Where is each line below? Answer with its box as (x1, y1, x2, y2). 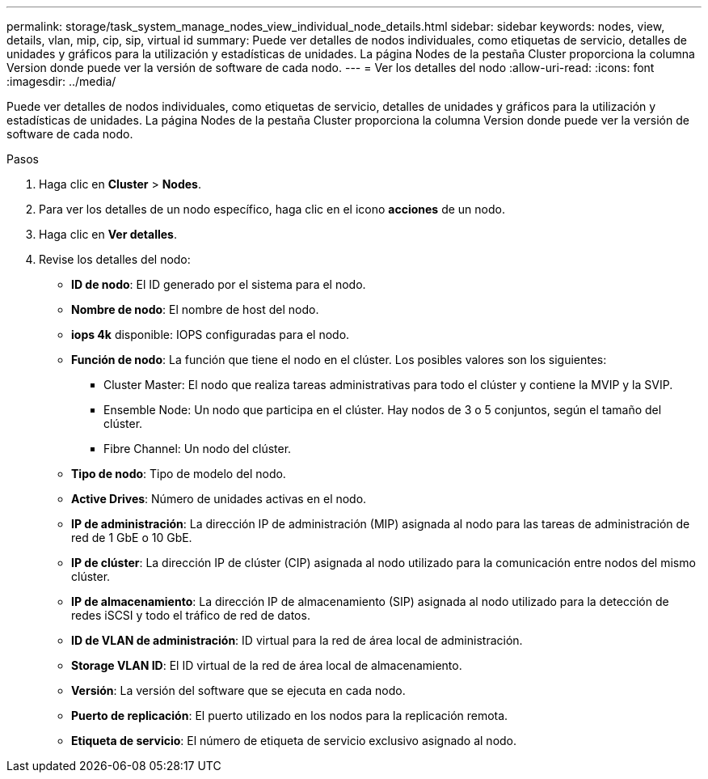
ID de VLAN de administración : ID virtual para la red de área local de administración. (71, 633, 523, 647)
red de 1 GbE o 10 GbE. (71, 531, 192, 544)
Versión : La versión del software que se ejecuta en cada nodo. (71, 684, 406, 697)
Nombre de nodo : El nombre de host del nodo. (71, 303, 319, 316)
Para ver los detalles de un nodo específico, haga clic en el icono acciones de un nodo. (39, 202, 505, 216)
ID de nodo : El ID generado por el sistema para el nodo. (71, 277, 366, 291)
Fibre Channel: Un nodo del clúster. (103, 442, 292, 455)
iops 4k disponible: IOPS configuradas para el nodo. (71, 328, 350, 341)
